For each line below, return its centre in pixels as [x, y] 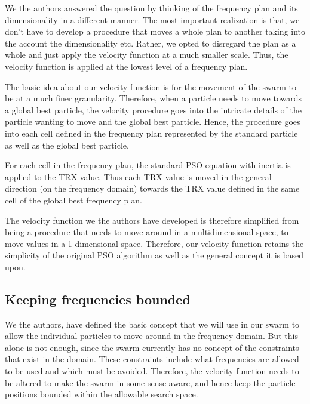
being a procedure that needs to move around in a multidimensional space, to [147, 232]
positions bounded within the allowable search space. [102, 394]
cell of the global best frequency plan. [73, 200]
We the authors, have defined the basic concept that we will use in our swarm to [152, 324]
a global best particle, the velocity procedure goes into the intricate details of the [153, 110]
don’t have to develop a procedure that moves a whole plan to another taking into [155, 31]
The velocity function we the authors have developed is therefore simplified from [152, 220]
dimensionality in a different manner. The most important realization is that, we [152, 19]
